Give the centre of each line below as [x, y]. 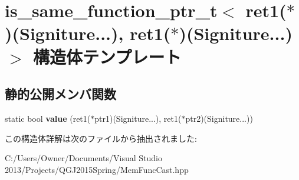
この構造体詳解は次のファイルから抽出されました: [101, 138]
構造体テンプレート [107, 56]
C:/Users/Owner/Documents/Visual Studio [83, 158]
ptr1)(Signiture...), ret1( [138, 118]
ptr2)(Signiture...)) [219, 118]
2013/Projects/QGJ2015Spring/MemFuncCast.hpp [97, 169]
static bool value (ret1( [48, 118]
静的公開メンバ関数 [60, 94]
